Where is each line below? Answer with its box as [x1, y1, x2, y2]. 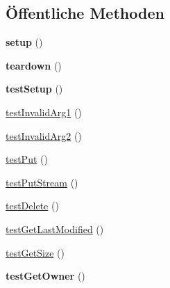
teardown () [6, 58, 62, 72]
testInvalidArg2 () [6, 128, 82, 143]
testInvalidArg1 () [6, 104, 82, 119]
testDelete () [6, 198, 59, 213]
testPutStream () [6, 175, 78, 189]
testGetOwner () [6, 269, 85, 283]
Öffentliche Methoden [6, 2, 164, 24]
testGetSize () [6, 245, 65, 259]
